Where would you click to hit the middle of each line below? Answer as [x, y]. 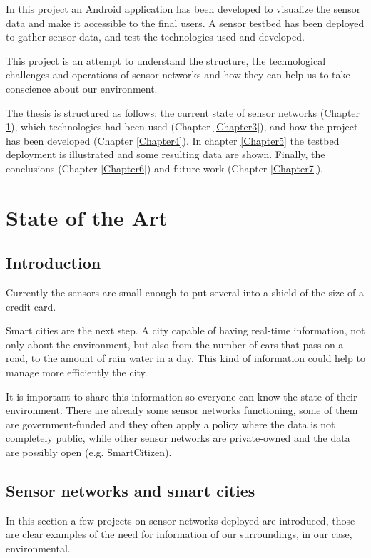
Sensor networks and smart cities [131, 491]
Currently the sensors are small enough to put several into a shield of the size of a [185, 293]
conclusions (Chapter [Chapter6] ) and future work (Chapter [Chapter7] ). [164, 168]
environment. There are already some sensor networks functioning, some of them [182, 410]
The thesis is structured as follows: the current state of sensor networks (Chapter [183, 112]
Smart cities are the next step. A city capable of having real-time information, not [185, 330]
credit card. [31, 306]
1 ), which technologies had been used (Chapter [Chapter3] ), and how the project [182, 126]
